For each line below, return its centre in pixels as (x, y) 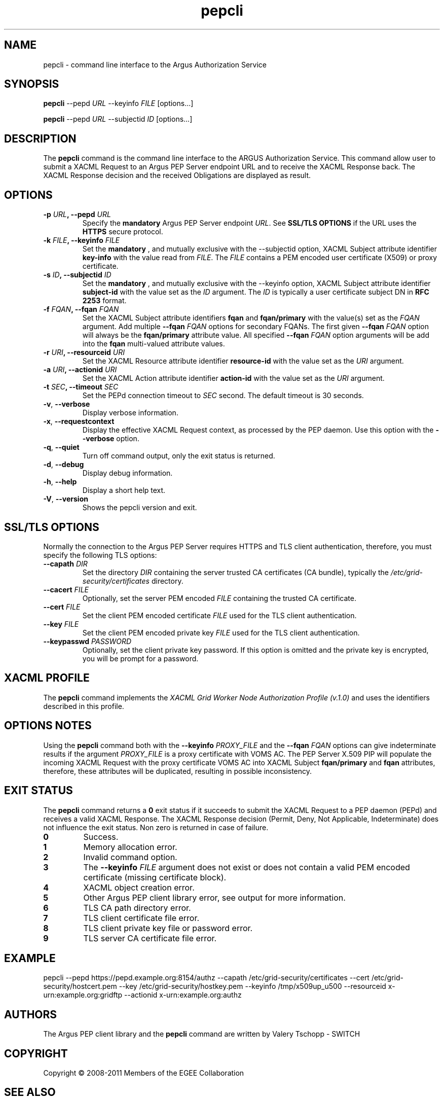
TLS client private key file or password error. (168, 928)
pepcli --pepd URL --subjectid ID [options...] (118, 119)
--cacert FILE (66, 589)
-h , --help (60, 482)
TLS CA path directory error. (137, 908)
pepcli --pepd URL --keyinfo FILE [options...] (118, 103)
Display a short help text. (124, 490)
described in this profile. (84, 706)
